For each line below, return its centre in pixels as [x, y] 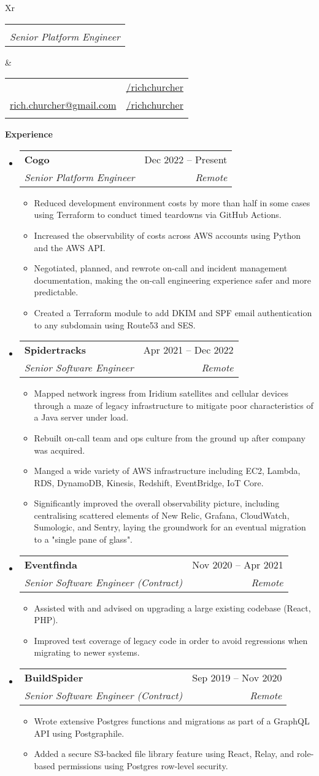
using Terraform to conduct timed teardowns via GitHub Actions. [158, 215]
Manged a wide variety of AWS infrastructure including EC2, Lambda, [167, 471]
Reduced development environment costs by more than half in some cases [172, 202]
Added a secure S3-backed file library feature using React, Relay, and [164, 754]
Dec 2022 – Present [186, 159]
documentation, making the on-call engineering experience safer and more [172, 280]
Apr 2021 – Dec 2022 [188, 350]
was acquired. [60, 450]
